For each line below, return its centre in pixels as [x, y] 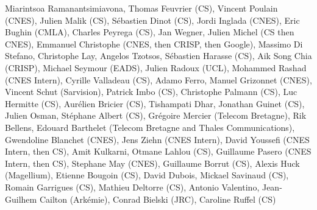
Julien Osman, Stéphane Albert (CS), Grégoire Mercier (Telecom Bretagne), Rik [156, 115]
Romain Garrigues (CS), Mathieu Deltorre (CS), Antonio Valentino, [132, 187]
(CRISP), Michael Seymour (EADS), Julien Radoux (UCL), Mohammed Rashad [156, 67]
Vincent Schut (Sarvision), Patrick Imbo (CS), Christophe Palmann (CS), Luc [151, 92]
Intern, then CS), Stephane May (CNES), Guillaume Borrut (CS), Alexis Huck [152, 163]
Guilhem [21, 199]
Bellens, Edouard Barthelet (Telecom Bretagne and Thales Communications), [150, 127]
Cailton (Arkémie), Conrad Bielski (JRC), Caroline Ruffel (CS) [158, 199]
